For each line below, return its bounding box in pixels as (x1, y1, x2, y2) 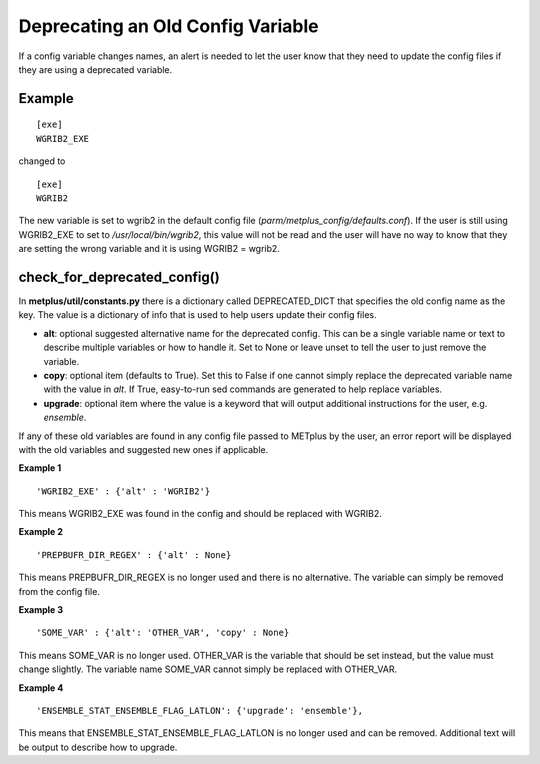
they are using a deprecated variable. (18, 63, 173, 75)
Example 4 (18, 681, 64, 694)
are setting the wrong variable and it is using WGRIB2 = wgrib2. (18, 243, 280, 255)
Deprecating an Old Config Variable (18, 15, 319, 37)
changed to (18, 155, 66, 167)
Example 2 (18, 526, 64, 538)
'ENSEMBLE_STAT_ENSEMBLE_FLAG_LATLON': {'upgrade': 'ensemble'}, (36, 705, 364, 716)
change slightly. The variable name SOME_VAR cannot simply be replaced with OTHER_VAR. (18, 663, 398, 675)
